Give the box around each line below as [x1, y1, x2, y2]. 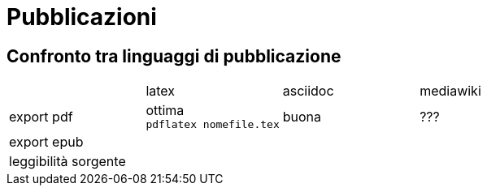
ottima [146, 102, 185, 119]
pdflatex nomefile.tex [146, 118, 280, 131]
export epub [9, 134, 84, 151]
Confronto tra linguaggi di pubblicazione [7, 45, 341, 66]
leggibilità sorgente [9, 153, 126, 170]
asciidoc [282, 83, 334, 100]
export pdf [9, 108, 73, 125]
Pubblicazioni [7, 3, 157, 31]
